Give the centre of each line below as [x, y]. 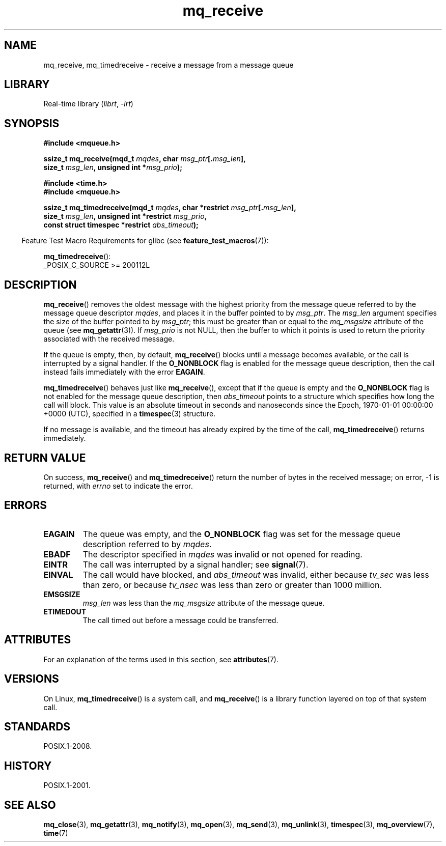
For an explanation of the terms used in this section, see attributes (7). [161, 659]
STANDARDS [37, 726]
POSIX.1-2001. [67, 785]
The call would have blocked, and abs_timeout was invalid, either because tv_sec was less [256, 574]
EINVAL [58, 574]
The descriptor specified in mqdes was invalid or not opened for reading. [222, 554]
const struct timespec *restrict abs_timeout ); [121, 225]
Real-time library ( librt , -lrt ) [88, 104]
